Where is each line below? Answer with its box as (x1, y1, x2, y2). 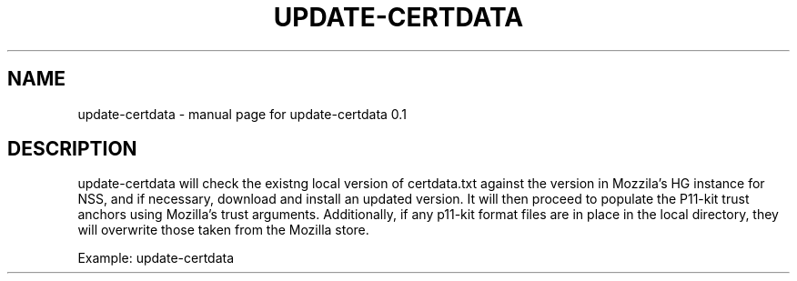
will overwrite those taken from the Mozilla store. (77, 222, 369, 238)
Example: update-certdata (77, 250, 235, 266)
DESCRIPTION (7, 137, 137, 161)
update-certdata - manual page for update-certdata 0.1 (77, 105, 407, 122)
